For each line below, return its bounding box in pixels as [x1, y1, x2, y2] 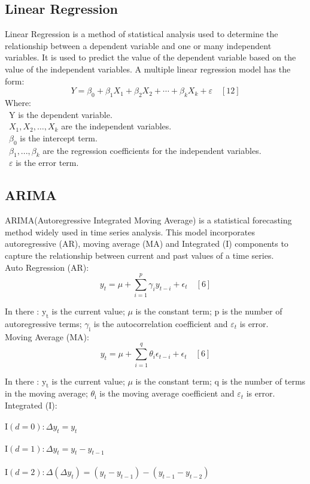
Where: [5, 96, 31, 108]
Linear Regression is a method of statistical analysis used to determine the [5, 28, 278, 40]
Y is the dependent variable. [8, 108, 113, 120]
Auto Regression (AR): [5, 261, 89, 273]
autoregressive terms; [5, 317, 82, 330]
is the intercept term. [20, 131, 98, 144]
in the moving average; [5, 387, 88, 400]
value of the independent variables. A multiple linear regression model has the [5, 62, 291, 75]
